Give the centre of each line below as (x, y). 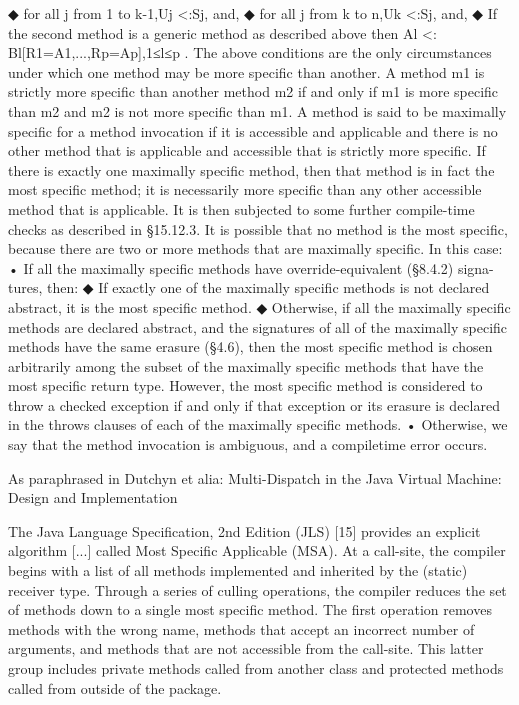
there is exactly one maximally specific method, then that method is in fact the (251, 169)
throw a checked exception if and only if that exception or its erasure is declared (254, 404)
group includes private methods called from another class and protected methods (256, 668)
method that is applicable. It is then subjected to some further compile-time (241, 208)
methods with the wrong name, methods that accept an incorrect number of (241, 628)
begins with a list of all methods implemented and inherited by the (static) (238, 570)
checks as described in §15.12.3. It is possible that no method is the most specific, (258, 228)
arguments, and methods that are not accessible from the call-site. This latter (246, 648)
